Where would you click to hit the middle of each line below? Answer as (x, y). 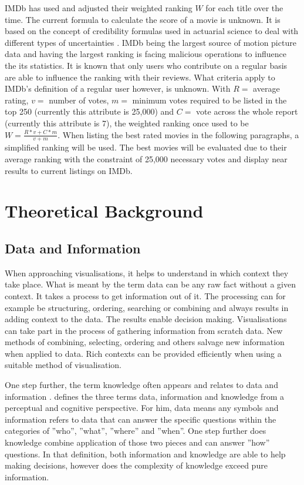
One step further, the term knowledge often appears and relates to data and (141, 385)
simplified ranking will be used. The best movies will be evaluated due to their (146, 147)
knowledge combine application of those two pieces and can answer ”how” (137, 442)
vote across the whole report (247, 111)
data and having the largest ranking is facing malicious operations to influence (146, 54)
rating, (17, 100)
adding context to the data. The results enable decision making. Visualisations (146, 319)
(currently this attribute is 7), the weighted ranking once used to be (127, 123)
